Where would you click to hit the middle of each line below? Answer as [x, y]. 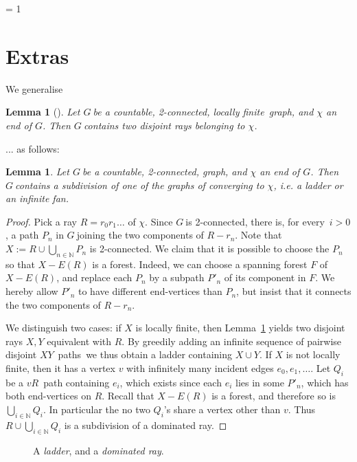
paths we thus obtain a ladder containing [145, 354]
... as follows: [33, 148]
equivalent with [79, 341]
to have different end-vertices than [150, 291]
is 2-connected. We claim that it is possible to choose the [209, 249]
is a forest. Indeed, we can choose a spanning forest [200, 264]
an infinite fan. [37, 198]
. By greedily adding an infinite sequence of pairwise [232, 341]
